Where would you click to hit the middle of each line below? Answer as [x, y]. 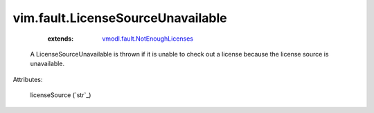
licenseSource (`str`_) [61, 95]
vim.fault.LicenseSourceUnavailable [120, 18]
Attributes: [28, 79]
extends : [61, 39]
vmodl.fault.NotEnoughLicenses [148, 39]
